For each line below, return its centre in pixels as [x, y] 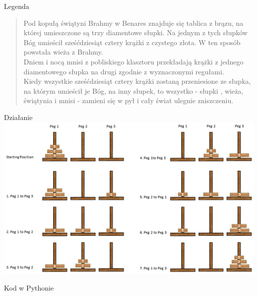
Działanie [18, 117]
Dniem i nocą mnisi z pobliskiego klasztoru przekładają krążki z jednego [133, 61]
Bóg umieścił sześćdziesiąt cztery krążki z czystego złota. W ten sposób [132, 42]
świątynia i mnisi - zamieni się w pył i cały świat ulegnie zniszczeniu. [129, 100]
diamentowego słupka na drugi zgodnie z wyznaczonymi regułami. [124, 71]
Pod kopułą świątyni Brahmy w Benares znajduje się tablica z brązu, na [133, 23]
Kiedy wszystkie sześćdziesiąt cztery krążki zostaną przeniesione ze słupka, [137, 81]
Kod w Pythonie [29, 288]
